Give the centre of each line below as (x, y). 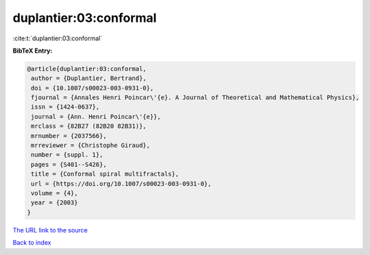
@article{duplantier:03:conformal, (87, 69)
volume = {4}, (54, 193)
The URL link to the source (50, 230)
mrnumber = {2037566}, (69, 136)
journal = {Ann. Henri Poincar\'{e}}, (96, 117)
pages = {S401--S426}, (69, 164)
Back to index (32, 243)
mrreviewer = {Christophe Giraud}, (91, 146)
